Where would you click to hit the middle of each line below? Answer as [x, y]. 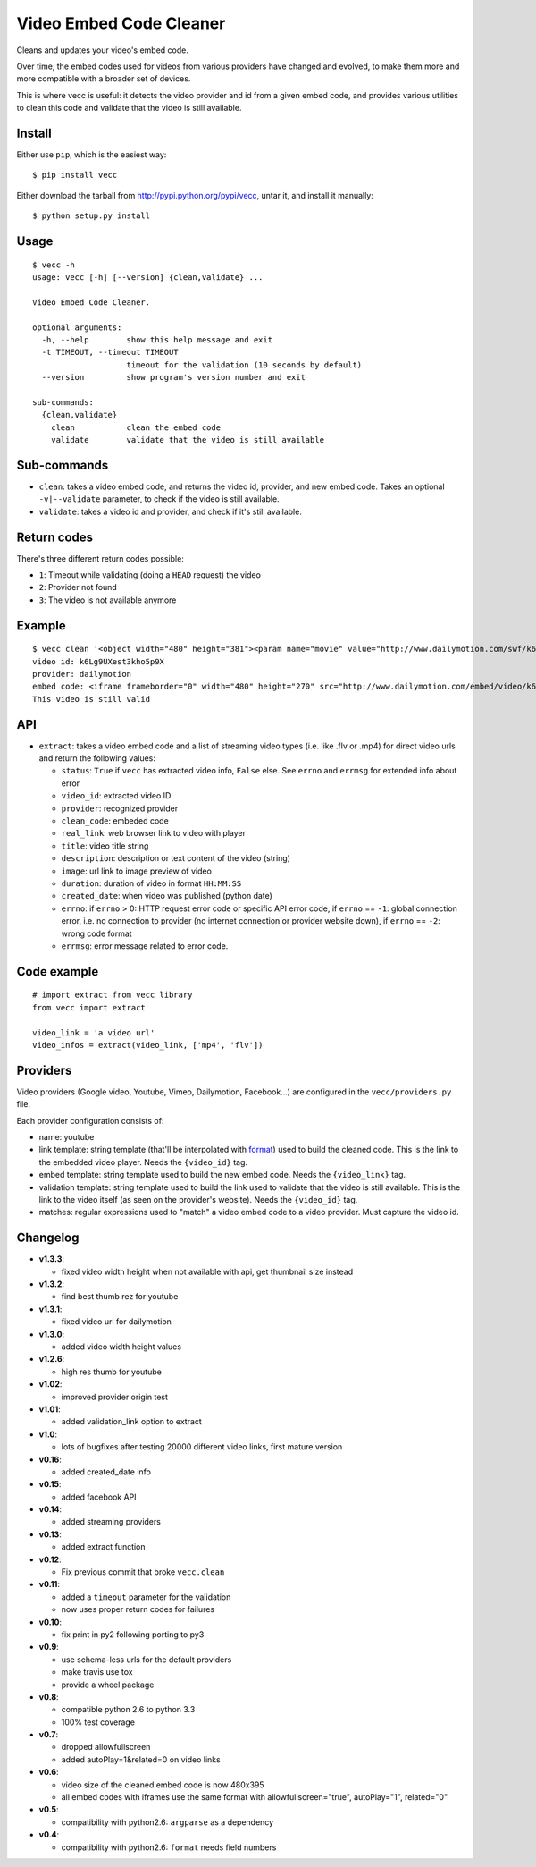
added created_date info [106, 1472]
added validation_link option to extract [132, 1422]
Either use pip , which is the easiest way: [92, 155]
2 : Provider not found [78, 587]
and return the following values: [97, 758]
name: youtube [67, 1137]
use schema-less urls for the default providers [147, 1660]
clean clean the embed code [136, 427]
